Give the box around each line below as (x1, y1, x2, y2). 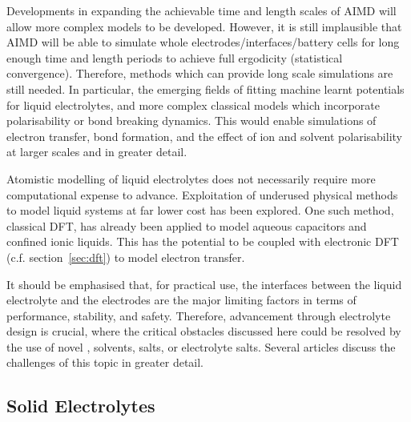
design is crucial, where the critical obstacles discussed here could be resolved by (6, 323, 401, 340)
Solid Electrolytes (6, 393, 155, 418)
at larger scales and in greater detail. (6, 143, 187, 160)
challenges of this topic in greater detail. (6, 354, 204, 371)
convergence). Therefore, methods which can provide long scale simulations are (6, 65, 393, 82)
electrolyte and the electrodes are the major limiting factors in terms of (6, 291, 357, 308)
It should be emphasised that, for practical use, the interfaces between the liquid (6, 275, 402, 292)
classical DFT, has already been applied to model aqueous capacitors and (6, 217, 367, 234)
